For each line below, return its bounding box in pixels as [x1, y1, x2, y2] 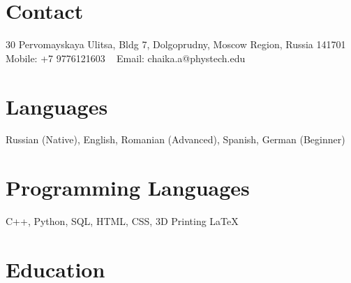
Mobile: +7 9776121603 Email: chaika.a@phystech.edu [6, 50, 246, 65]
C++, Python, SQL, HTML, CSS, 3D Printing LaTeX [6, 214, 239, 228]
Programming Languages [6, 173, 250, 202]
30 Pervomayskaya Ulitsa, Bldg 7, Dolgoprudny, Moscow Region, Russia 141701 [6, 37, 346, 52]
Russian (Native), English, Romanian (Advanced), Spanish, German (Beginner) [6, 132, 345, 147]
